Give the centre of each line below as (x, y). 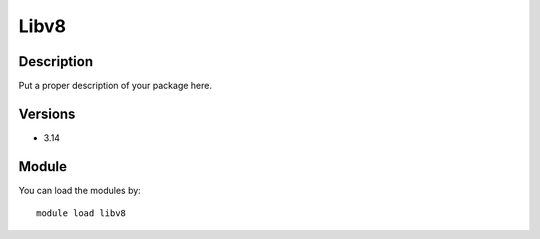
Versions (47, 113)
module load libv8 (81, 213)
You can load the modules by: (80, 190)
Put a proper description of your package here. (115, 86)
